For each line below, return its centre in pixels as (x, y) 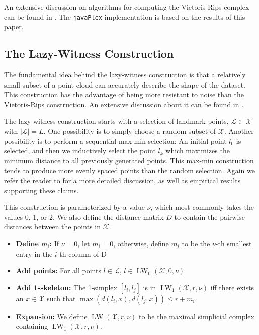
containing (32, 326)
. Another (239, 131)
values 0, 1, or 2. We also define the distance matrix (84, 217)
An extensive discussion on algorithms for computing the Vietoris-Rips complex (127, 7)
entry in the (34, 253)
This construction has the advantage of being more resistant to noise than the (124, 94)
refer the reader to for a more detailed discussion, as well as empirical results (122, 180)
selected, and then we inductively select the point (80, 151)
